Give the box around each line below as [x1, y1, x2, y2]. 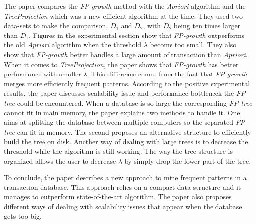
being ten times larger [173, 20, 241, 31]
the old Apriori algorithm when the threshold [4, 39, 142, 50]
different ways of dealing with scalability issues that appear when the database [4, 201, 242, 211]
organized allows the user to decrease [4, 155, 116, 166]
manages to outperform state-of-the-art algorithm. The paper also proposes [4, 191, 232, 202]
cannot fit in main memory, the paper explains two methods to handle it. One [4, 107, 240, 117]
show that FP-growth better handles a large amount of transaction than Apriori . [4, 49, 248, 59]
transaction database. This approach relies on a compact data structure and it [4, 182, 241, 192]
